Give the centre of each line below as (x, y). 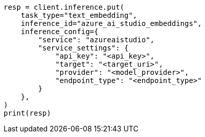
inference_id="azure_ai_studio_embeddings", (111, 23)
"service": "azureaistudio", (96, 40)
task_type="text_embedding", (79, 15)
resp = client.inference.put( (64, 7)
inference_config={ (60, 32)
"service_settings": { (83, 48)
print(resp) (27, 113)
